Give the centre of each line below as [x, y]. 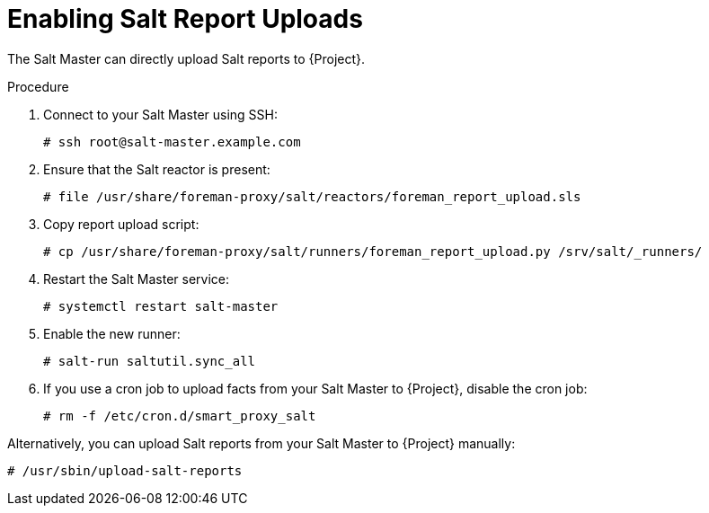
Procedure [38, 86]
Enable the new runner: [112, 333]
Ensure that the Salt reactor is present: [157, 169]
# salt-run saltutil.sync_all [150, 361]
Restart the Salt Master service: [136, 279]
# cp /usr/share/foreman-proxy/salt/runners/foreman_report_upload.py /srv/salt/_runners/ [373, 251]
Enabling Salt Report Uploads [185, 19]
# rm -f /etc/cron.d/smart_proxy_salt [180, 416]
